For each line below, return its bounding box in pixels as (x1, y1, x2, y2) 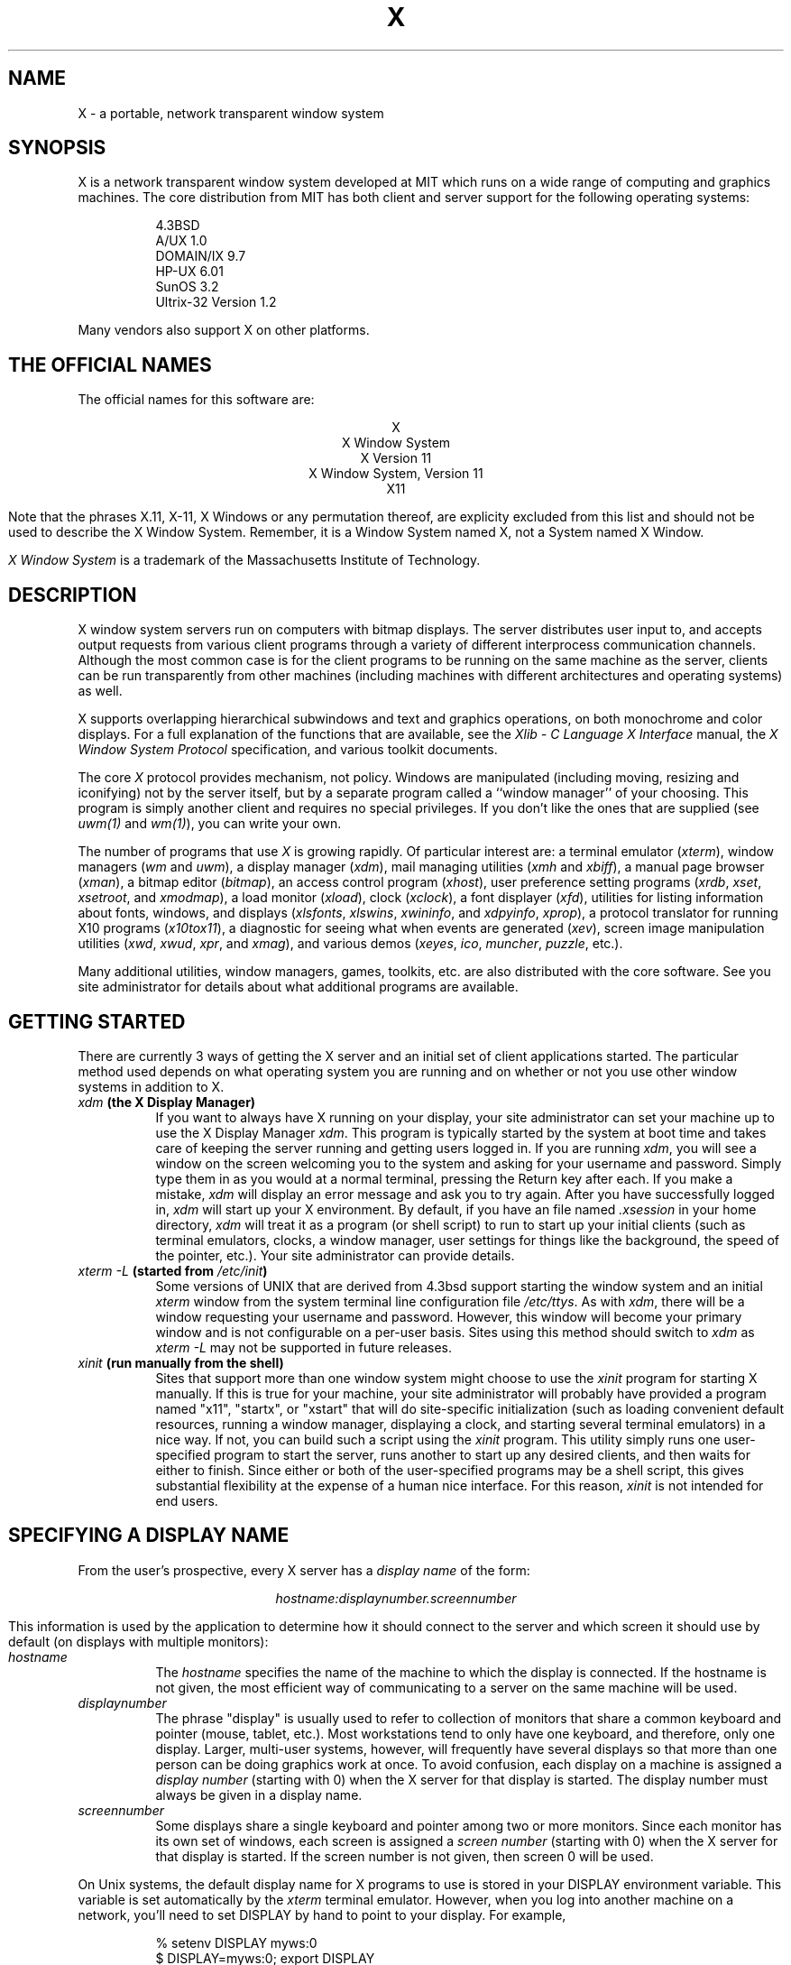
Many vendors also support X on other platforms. (78, 322, 370, 338)
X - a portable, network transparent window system (78, 105, 384, 121)
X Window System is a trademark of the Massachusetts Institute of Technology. (8, 552, 481, 568)
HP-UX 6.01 (155, 263, 224, 280)
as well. (78, 683, 123, 699)
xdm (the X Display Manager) (78, 1093, 256, 1110)
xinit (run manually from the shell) (78, 1354, 284, 1370)
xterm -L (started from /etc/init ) (78, 1262, 268, 1278)
